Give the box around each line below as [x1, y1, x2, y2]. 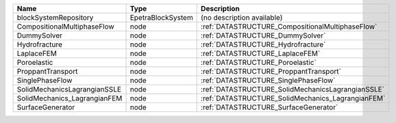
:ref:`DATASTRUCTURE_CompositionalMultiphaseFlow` [201, 22, 378, 31]
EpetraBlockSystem [129, 13, 193, 22]
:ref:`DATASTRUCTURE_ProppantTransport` [201, 67, 342, 76]
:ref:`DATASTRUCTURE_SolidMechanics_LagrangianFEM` [201, 94, 386, 102]
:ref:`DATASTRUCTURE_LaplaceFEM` [201, 49, 321, 58]
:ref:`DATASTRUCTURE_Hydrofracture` [201, 40, 326, 49]
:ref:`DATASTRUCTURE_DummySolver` [201, 31, 326, 40]
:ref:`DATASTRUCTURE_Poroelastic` [201, 58, 317, 67]
